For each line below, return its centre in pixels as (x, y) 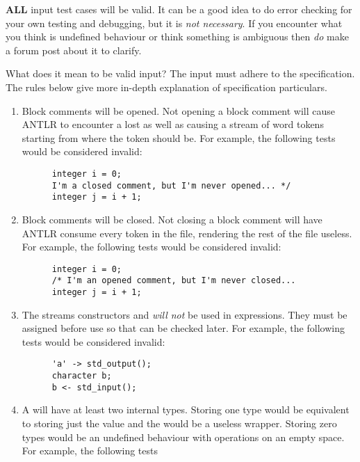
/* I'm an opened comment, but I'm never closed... (174, 281)
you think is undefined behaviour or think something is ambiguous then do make (177, 37)
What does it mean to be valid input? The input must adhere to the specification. (180, 73)
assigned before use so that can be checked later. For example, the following (183, 328)
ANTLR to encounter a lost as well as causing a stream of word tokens (173, 124)
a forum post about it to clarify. (74, 50)
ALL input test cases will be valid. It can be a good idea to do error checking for (179, 9)
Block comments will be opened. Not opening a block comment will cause (179, 110)
